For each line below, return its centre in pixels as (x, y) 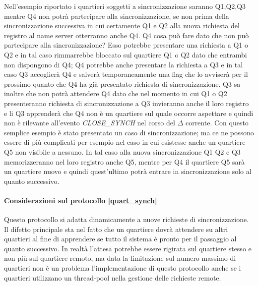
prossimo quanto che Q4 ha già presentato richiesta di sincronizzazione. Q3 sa (122, 84)
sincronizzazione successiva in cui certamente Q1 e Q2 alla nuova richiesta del (122, 26)
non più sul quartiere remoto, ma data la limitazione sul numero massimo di (120, 258)
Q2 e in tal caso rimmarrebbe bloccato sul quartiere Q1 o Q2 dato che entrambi (126, 54)
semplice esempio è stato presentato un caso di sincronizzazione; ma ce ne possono (129, 132)
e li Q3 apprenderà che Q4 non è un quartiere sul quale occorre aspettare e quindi (129, 113)
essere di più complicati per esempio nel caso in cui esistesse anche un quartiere (125, 142)
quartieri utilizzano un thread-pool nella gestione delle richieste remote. (113, 277)
